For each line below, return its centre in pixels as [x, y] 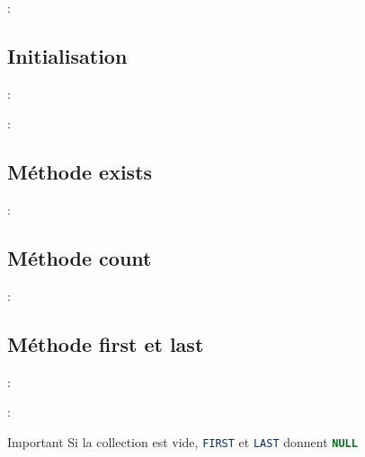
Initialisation [67, 55]
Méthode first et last [106, 343]
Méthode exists [80, 172]
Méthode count [80, 258]
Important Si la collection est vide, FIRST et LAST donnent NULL [182, 441]
